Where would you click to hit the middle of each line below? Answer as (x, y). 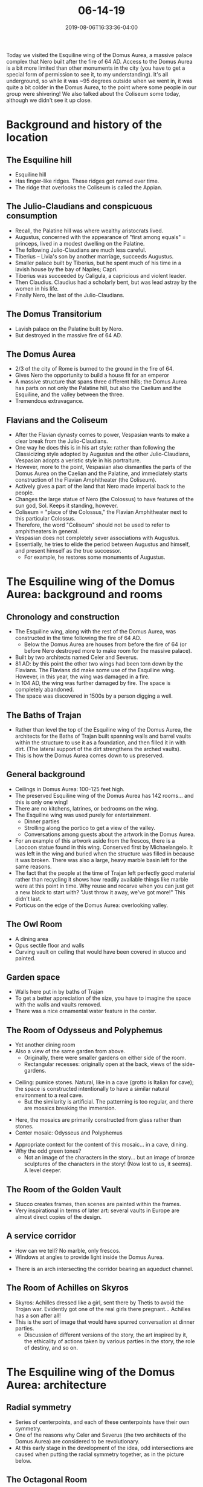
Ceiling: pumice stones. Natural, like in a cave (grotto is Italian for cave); (105, 1082)
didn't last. (28, 899)
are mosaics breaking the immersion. (70, 1108)
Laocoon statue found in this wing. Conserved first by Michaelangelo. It (104, 847)
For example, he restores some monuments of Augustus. (95, 557)
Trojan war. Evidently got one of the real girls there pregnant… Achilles (103, 1309)
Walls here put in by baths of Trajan (59, 992)
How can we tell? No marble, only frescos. (68, 1250)
